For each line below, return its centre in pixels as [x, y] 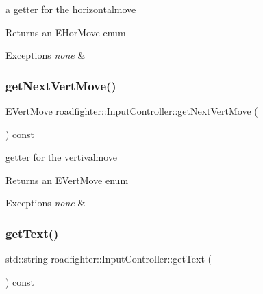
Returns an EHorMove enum [66, 32]
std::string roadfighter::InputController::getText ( [109, 259]
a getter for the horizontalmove [71, 9]
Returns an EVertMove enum [67, 179]
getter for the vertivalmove [62, 157]
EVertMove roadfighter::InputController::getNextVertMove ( [132, 111]
